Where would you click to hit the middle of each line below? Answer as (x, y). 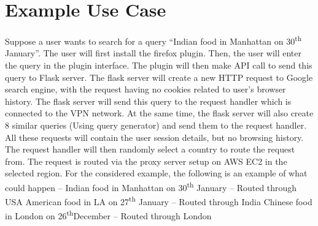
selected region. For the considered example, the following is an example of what (156, 173)
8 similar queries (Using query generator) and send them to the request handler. (156, 125)
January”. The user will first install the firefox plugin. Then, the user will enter (153, 53)
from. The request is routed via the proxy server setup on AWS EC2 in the (146, 161)
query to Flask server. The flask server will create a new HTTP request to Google (159, 77)
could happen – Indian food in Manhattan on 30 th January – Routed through (151, 186)
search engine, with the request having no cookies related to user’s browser (145, 89)
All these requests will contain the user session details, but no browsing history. (154, 137)
